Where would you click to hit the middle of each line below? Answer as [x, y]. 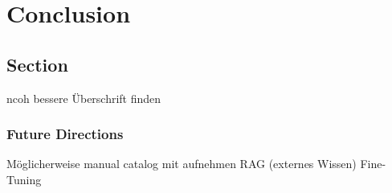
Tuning [24, 179]
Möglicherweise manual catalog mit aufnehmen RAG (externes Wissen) [182, 164]
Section [37, 64]
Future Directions [65, 134]
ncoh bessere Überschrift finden [84, 98]
